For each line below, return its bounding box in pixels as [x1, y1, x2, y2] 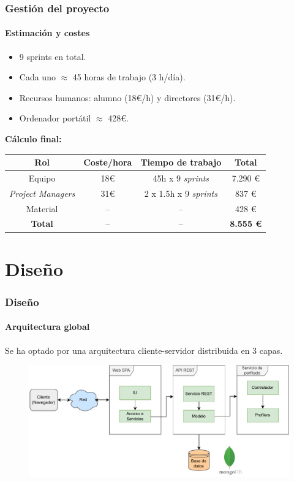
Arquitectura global [5, 320, 90, 333]
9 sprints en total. [19, 50, 86, 63]
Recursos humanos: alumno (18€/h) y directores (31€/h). [19, 91, 236, 104]
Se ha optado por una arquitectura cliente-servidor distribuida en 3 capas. [5, 343, 283, 356]
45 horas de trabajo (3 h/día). [72, 71, 186, 83]
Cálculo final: [5, 132, 62, 145]
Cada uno [19, 71, 56, 83]
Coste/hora [83, 156, 132, 169]
